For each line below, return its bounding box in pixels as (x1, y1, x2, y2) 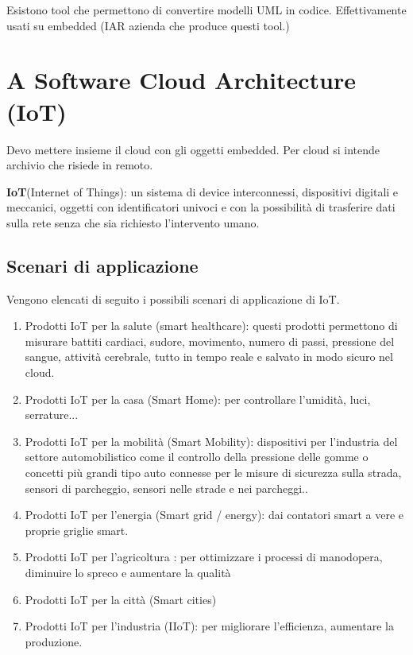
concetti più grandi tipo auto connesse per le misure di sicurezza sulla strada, (25, 464, 402, 481)
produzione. (25, 633, 83, 649)
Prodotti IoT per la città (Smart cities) (25, 591, 217, 607)
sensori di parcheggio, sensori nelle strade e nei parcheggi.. (25, 479, 308, 496)
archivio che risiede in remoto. (6, 157, 153, 173)
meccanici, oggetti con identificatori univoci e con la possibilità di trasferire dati (6, 199, 396, 215)
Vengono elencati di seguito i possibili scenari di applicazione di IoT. (6, 290, 340, 307)
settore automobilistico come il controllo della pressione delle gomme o (25, 448, 369, 465)
